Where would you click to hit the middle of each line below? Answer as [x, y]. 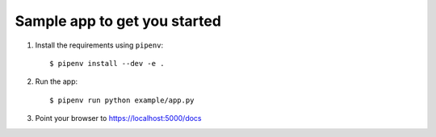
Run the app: [57, 81]
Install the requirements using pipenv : [99, 45]
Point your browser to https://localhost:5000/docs [118, 118]
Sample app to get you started [118, 21]
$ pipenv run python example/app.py [122, 100]
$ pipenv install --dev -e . [107, 63]
